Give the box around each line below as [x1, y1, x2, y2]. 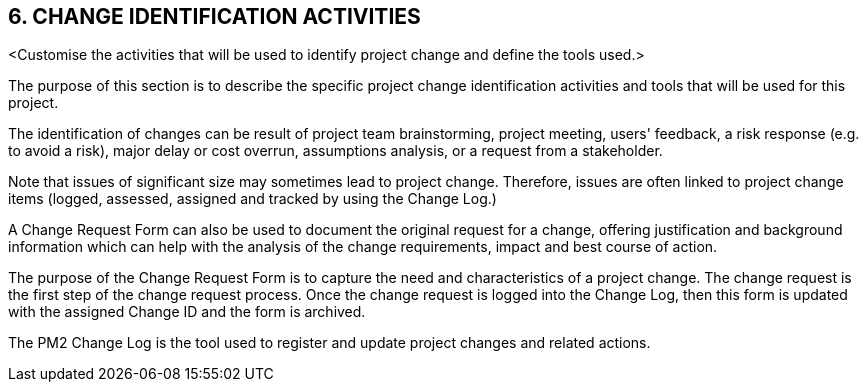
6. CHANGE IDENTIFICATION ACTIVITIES [8, 4, 421, 29]
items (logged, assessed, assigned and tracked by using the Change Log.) [8, 190, 497, 208]
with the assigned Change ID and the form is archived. [8, 303, 366, 321]
